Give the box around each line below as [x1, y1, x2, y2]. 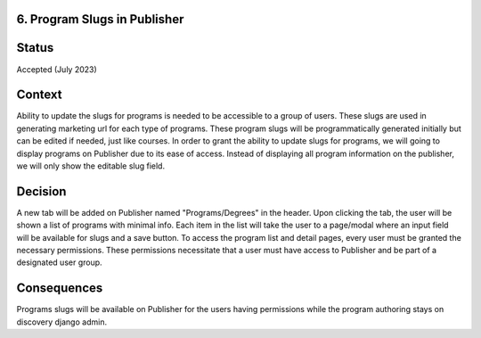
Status [16, 40, 54, 55]
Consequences [16, 281, 103, 296]
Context [16, 87, 62, 103]
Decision [16, 184, 67, 199]
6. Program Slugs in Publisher [16, 12, 184, 27]
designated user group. [16, 257, 102, 268]
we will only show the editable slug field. [16, 161, 165, 171]
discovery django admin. [16, 317, 107, 327]
